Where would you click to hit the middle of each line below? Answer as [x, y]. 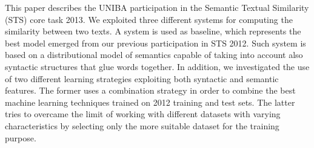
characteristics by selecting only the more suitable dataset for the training [142, 125]
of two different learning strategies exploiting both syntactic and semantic [142, 78]
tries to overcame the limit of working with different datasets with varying [143, 114]
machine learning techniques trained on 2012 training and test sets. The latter [150, 102]
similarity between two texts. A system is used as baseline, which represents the [153, 31]
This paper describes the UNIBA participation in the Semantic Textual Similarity [157, 7]
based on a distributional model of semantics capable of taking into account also [154, 55]
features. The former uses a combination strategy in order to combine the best [150, 90]
